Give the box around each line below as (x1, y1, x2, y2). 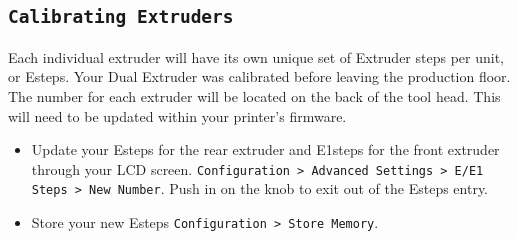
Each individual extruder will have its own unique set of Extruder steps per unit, (8, 46, 505, 67)
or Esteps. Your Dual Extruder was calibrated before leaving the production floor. (8, 66, 511, 87)
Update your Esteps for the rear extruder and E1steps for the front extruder (31, 139, 500, 160)
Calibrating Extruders (8, 6, 234, 28)
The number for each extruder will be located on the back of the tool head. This (8, 85, 501, 106)
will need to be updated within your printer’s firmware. (8, 105, 347, 126)
